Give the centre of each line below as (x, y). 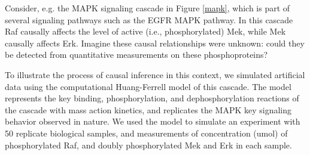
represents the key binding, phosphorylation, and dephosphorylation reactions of (152, 98)
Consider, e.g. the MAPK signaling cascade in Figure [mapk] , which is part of (148, 8)
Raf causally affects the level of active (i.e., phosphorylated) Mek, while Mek (145, 31)
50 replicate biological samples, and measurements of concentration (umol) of (146, 133)
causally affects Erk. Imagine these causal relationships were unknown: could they (155, 43)
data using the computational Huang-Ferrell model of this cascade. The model (148, 86)
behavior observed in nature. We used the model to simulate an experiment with (153, 121)
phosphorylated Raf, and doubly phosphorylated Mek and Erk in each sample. (148, 145)
